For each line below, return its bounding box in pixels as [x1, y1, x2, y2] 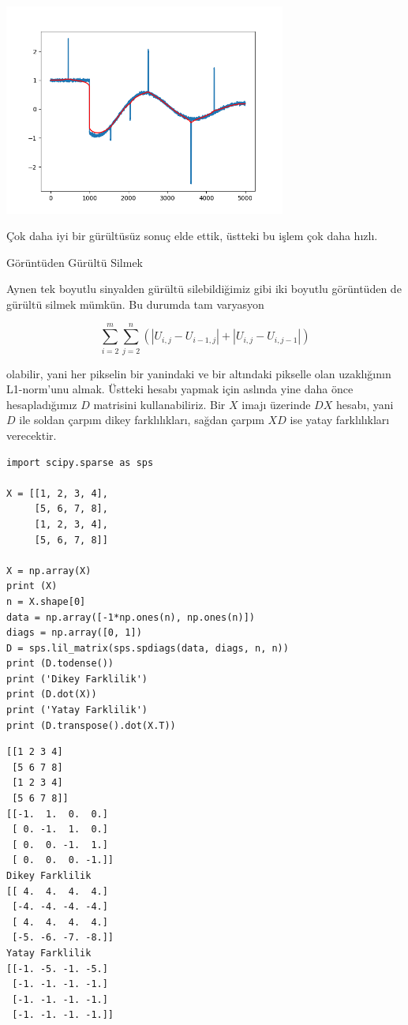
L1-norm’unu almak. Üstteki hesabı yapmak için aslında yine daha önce [6, 381, 354, 397]
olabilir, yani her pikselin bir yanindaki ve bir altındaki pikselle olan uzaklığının [6, 365, 391, 381]
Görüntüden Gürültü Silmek [6, 253, 143, 270]
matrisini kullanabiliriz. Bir [93, 396, 226, 412]
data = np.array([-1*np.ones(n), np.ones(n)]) [6, 611, 255, 623]
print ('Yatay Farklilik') [6, 704, 148, 716]
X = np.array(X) [6, 565, 92, 576]
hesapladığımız [6, 396, 77, 412]
